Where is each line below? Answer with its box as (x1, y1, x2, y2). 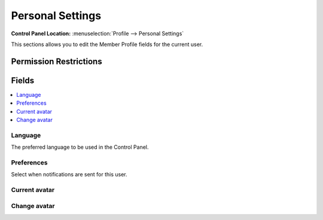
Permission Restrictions (11, 56, 102, 66)
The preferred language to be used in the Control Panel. (11, 143, 149, 151)
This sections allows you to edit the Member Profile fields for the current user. (11, 41, 203, 48)
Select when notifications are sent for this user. (11, 171, 128, 178)
